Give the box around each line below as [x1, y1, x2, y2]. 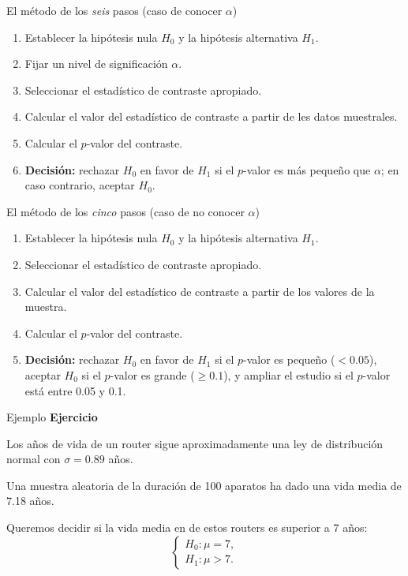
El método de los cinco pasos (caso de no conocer [6, 203, 245, 219]
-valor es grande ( [110, 366, 195, 383]
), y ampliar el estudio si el [223, 366, 354, 383]
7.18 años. [6, 492, 54, 509]
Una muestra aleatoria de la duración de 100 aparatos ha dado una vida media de [6, 477, 402, 493]
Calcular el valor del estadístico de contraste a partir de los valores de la [24, 282, 375, 299]
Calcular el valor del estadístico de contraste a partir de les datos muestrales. [24, 108, 398, 125]
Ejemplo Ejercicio [6, 409, 98, 425]
